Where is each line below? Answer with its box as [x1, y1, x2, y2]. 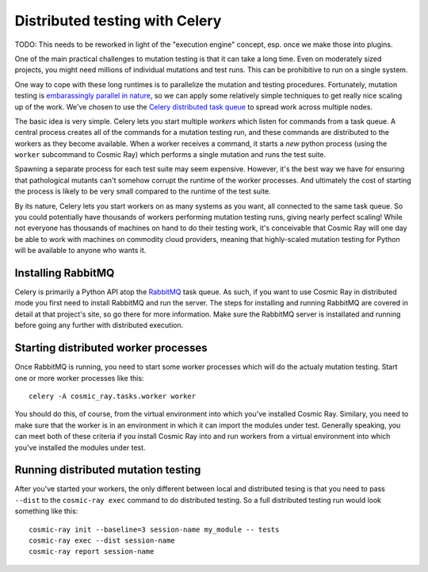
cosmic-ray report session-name [29, 547, 155, 556]
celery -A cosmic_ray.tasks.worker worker [29, 391, 197, 401]
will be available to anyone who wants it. [14, 246, 147, 255]
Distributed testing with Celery [14, 12, 222, 29]
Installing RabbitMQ [14, 267, 115, 279]
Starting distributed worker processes [14, 341, 208, 355]
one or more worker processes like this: [14, 373, 144, 382]
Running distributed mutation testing [14, 463, 201, 477]
